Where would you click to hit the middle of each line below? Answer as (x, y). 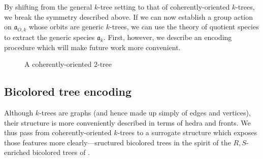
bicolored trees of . (61, 152)
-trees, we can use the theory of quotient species (184, 27)
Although (19, 112)
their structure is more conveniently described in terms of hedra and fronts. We (127, 122)
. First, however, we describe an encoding (168, 37)
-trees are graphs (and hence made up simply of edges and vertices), (145, 112)
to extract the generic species (50, 37)
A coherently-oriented (58, 64)
